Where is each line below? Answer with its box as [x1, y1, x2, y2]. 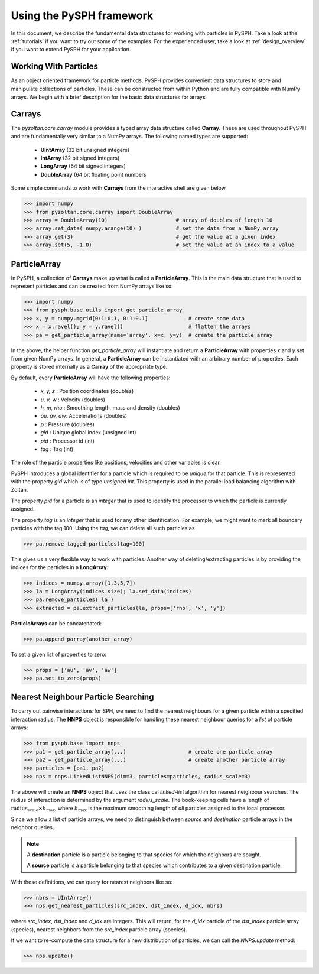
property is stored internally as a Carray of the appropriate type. [11, 363, 168, 371]
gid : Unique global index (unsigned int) [40, 429, 136, 436]
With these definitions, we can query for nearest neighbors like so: [11, 878, 173, 885]
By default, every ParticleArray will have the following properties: [11, 374, 171, 381]
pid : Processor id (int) [40, 437, 95, 444]
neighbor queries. [11, 824, 54, 831]
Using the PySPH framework [11, 9, 154, 22]
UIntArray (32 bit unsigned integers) [40, 146, 130, 153]
